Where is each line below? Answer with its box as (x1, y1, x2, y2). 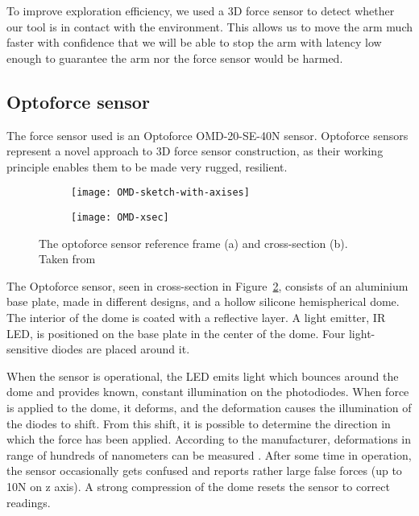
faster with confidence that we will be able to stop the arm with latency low (6, 34, 382, 51)
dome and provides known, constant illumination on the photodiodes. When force (6, 383, 409, 400)
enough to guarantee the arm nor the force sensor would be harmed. (6, 49, 343, 66)
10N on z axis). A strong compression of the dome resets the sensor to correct (6, 477, 390, 494)
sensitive (6, 341, 48, 357)
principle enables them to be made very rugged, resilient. (6, 158, 288, 175)
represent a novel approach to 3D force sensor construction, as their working (6, 142, 384, 159)
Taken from (39, 250, 96, 267)
